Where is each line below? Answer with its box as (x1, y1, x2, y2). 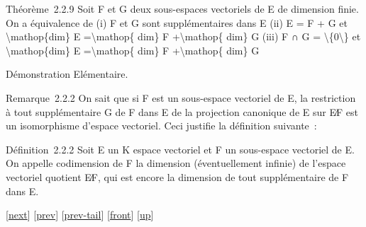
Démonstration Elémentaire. (6, 66, 128, 81)
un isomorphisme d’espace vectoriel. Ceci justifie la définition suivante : (6, 118, 317, 133)
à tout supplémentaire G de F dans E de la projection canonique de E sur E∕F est (6, 104, 358, 119)
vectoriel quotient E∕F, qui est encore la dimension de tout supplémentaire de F (6, 169, 349, 184)
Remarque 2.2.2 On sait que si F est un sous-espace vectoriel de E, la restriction (6, 90, 356, 105)
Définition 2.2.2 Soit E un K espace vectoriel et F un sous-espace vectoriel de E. (6, 141, 355, 156)
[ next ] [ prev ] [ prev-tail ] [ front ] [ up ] (6, 207, 154, 222)
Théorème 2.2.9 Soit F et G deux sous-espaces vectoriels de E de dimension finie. (6, 1, 359, 16)
